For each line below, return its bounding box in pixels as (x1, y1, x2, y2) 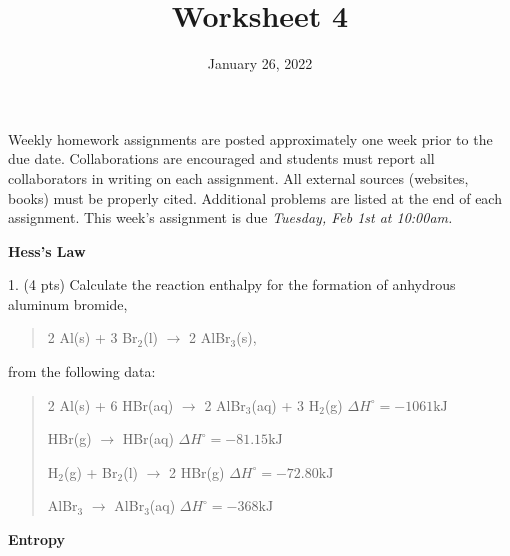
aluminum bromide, (8, 293, 128, 314)
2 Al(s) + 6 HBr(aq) (47, 394, 174, 415)
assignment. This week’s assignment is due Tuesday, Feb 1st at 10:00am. (8, 207, 453, 228)
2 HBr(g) (169, 461, 225, 482)
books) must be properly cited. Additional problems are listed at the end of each (8, 187, 502, 208)
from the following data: (8, 361, 156, 382)
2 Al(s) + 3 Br (47, 327, 138, 348)
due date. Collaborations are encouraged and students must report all (8, 148, 435, 169)
